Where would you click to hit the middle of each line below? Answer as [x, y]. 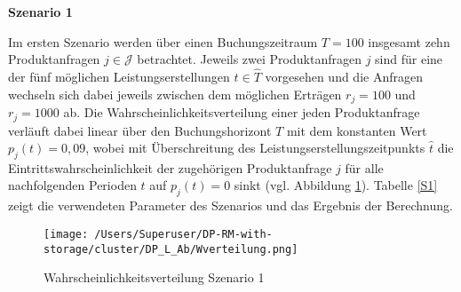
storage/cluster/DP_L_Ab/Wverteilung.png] [171, 249]
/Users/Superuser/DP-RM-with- [183, 234]
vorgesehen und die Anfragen [344, 76]
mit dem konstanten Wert [357, 130]
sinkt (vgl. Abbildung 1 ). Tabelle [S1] [336, 185]
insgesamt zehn [409, 41]
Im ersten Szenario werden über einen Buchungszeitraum [163, 41]
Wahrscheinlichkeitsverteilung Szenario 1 [154, 277]
